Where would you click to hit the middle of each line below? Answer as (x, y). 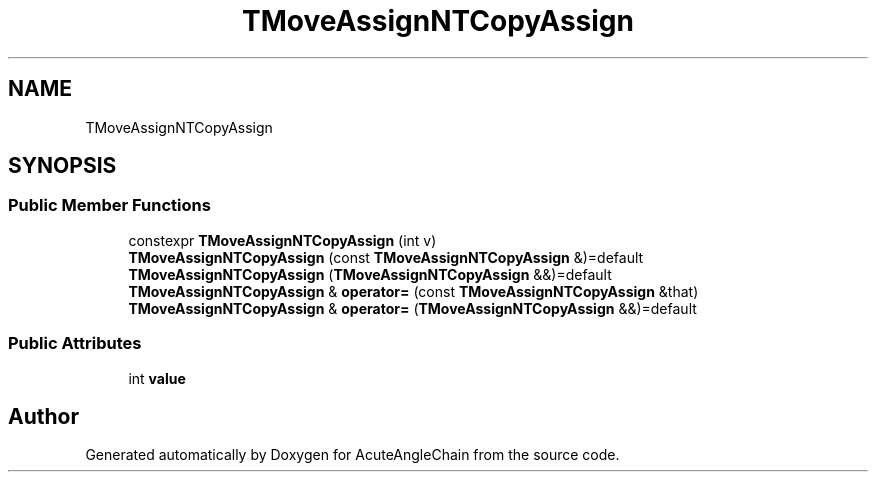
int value (157, 378)
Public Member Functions (109, 205)
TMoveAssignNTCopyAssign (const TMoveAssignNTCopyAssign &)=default (386, 257)
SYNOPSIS (62, 166)
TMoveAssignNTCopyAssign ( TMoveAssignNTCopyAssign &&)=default (370, 274)
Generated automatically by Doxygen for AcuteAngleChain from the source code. (352, 455)
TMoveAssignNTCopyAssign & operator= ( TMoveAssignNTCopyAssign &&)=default (412, 308)
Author (43, 416)
